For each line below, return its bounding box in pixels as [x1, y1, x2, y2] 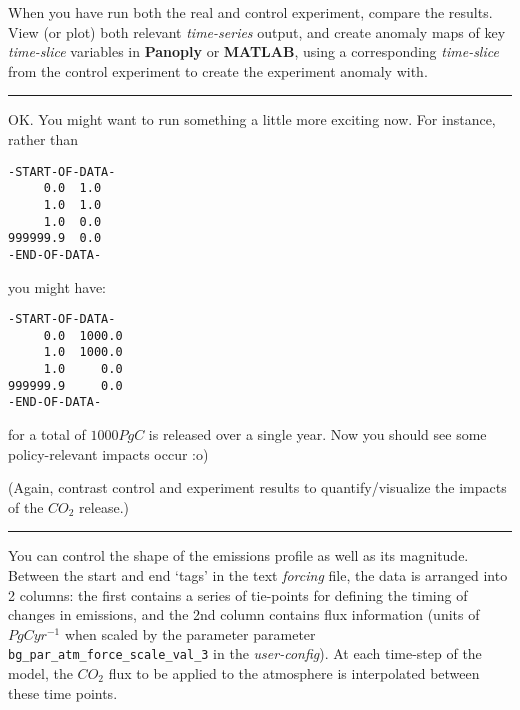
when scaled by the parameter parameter [64, 623, 316, 644]
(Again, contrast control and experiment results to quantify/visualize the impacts [8, 477, 507, 498]
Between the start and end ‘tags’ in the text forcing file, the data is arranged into [8, 565, 508, 585]
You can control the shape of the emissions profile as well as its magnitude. [8, 545, 469, 566]
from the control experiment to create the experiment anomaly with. [8, 60, 428, 81]
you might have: [8, 276, 106, 297]
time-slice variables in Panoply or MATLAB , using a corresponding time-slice [8, 41, 499, 62]
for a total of [8, 424, 86, 445]
